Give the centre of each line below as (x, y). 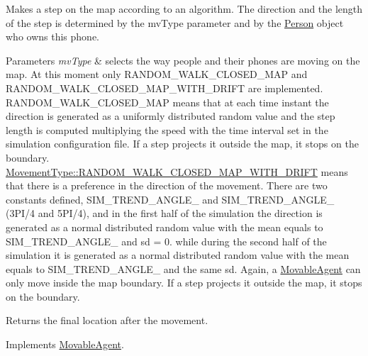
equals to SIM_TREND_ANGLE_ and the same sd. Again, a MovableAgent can (183, 268)
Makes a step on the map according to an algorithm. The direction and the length (184, 9)
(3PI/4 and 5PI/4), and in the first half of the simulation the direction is (164, 213)
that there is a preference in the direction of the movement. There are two (167, 185)
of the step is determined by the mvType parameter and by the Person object (175, 22)
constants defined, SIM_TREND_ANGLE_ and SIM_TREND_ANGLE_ (170, 199)
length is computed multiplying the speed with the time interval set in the (167, 129)
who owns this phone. (52, 37)
